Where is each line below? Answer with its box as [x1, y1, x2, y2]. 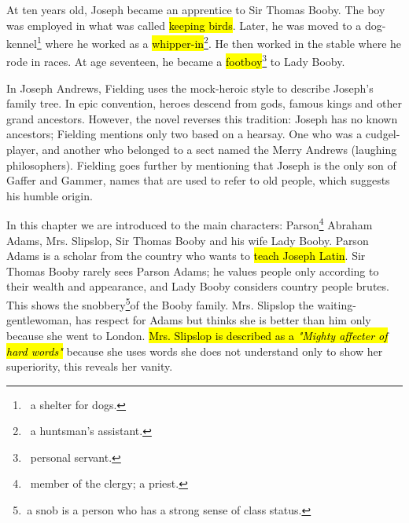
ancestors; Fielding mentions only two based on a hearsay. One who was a [6, 126, 363, 142]
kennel [6, 35, 37, 51]
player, [6, 141, 39, 158]
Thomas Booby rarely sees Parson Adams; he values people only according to [6, 262, 379, 279]
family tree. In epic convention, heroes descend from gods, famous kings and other [6, 95, 402, 112]
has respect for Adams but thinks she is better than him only [75, 312, 371, 328]
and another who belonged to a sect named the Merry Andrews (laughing [42, 141, 397, 158]
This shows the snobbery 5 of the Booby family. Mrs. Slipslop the [6, 294, 314, 313]
